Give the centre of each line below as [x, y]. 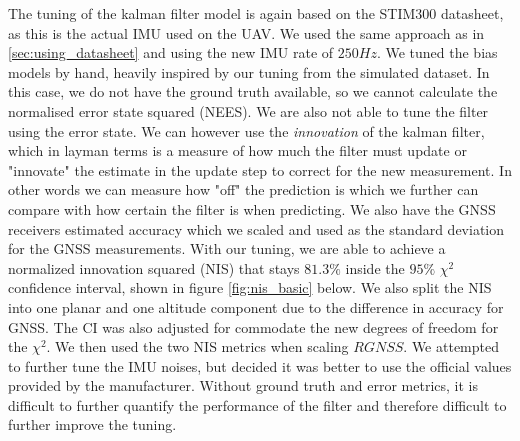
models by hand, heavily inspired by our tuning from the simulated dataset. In [249, 71]
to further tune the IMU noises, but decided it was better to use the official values [260, 365]
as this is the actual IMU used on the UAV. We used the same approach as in [246, 32]
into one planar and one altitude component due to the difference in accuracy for [256, 306]
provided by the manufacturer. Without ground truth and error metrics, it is [243, 385]
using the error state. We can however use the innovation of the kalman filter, [246, 130]
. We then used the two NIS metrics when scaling [197, 346]
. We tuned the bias [437, 52]
